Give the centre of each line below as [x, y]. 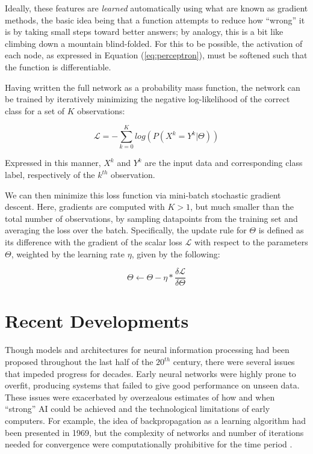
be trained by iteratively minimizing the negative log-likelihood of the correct [147, 99]
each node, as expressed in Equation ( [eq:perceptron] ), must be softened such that [156, 55]
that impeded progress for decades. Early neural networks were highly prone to [150, 373]
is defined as [281, 230]
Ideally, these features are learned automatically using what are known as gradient [156, 8]
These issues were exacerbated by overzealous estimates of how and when [140, 397]
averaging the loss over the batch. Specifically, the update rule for [126, 230]
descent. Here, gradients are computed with [85, 207]
